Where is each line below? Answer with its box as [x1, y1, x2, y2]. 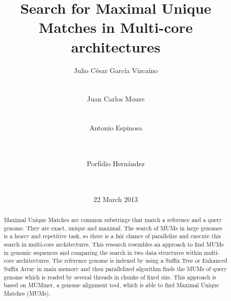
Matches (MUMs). [3, 289, 51, 297]
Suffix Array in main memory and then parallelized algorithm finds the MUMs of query [3, 264, 227, 273]
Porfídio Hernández [86, 158, 145, 168]
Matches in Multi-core [39, 17, 193, 37]
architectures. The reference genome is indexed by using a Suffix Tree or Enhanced [16, 256, 228, 265]
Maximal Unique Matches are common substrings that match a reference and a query [3, 216, 222, 224]
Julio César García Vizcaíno [74, 65, 158, 75]
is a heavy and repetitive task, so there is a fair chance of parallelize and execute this [3, 232, 221, 240]
